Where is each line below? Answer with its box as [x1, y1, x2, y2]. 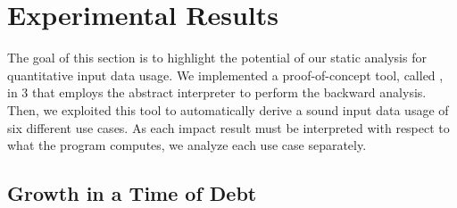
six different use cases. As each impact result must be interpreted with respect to [7, 118, 450, 137]
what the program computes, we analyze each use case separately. [7, 136, 367, 154]
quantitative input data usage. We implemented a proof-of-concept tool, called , [7, 65, 444, 84]
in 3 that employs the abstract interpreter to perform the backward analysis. [7, 83, 427, 102]
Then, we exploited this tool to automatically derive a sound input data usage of [7, 100, 449, 119]
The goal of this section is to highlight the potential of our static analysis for [7, 48, 427, 67]
